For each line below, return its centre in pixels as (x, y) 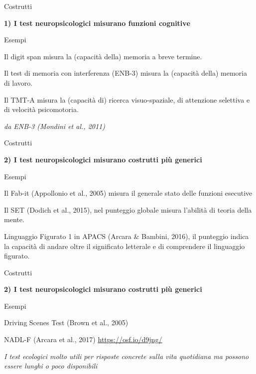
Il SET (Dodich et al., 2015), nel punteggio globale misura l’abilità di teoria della (128, 209)
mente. (14, 219)
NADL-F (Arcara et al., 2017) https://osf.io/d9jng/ (83, 339)
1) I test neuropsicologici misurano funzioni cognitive (97, 23)
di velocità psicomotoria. (41, 109)
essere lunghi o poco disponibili (51, 366)
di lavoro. (18, 82)
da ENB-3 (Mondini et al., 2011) (55, 126)
